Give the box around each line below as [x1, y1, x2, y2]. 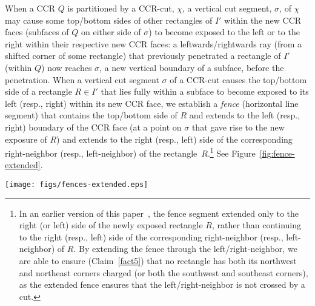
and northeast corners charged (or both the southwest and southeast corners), [19, 266, 308, 279]
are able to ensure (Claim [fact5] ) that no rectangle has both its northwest [19, 254, 297, 267]
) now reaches [41, 61, 92, 73]
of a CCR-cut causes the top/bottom [170, 73, 307, 86]
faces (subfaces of [5, 25, 69, 38]
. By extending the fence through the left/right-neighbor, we [73, 242, 297, 255]
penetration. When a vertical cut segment [5, 73, 159, 86]
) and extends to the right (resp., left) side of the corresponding [56, 132, 293, 145]
